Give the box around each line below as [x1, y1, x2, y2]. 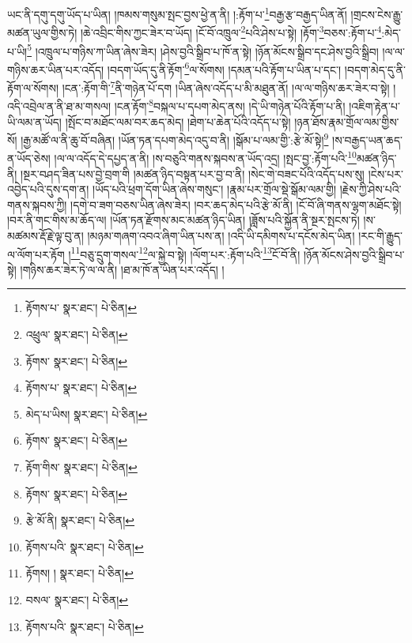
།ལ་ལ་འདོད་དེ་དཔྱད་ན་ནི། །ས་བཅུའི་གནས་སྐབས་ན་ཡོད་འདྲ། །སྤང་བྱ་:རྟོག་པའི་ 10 [54, 148, 357, 166]
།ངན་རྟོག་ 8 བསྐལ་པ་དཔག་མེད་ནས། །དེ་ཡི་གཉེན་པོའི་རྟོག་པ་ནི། [114, 96, 346, 114]
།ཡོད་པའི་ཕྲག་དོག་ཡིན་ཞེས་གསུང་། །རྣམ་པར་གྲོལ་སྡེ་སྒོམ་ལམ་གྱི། [93, 181, 336, 197]
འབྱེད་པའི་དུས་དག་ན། [7, 181, 89, 197]
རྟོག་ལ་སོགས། [7, 79, 59, 96]
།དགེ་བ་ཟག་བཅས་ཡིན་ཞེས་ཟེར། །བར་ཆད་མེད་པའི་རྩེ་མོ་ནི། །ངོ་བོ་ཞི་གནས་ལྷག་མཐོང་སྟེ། [70, 196, 402, 212]
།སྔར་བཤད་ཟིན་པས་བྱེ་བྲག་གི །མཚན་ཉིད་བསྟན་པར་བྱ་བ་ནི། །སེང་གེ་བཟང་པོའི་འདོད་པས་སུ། [21, 165, 365, 182]
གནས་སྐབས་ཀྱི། [7, 196, 67, 212]
